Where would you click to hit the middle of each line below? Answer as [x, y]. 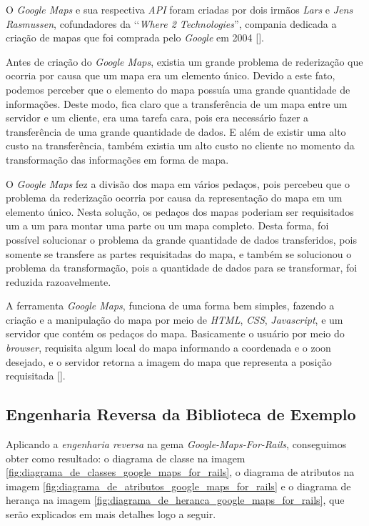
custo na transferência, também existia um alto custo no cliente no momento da [180, 145]
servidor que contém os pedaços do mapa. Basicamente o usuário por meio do [175, 333]
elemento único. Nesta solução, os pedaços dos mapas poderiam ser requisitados [180, 211]
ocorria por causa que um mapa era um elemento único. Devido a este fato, [171, 75]
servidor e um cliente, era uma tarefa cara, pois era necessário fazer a [157, 118]
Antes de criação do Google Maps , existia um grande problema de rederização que [184, 61]
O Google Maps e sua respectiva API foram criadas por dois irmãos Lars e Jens [180, 9]
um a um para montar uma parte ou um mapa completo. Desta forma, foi [167, 225]
